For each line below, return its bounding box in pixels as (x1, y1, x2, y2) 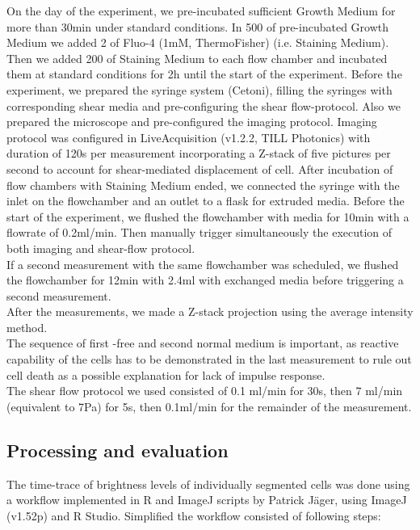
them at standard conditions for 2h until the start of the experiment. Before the (6, 65, 402, 82)
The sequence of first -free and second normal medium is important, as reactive (6, 334, 399, 351)
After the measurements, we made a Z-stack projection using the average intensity (6, 303, 414, 320)
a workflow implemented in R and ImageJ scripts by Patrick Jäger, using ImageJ (6, 491, 407, 508)
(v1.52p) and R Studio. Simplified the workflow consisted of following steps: (6, 507, 381, 524)
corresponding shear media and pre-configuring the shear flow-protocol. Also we (6, 97, 401, 114)
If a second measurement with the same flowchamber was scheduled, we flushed (6, 255, 399, 272)
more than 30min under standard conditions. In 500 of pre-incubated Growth (6, 18, 389, 35)
